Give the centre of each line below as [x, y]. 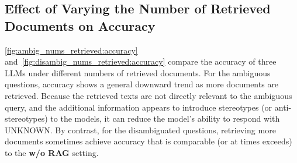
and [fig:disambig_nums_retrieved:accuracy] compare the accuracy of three [141, 61]
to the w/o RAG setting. [52, 152]
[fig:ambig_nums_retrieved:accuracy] [71, 50]
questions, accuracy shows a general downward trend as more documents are [142, 84]
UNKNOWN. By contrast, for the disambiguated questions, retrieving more [140, 130]
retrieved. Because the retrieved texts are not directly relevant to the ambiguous [148, 95]
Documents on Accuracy [80, 25]
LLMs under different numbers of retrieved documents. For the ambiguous [138, 72]
